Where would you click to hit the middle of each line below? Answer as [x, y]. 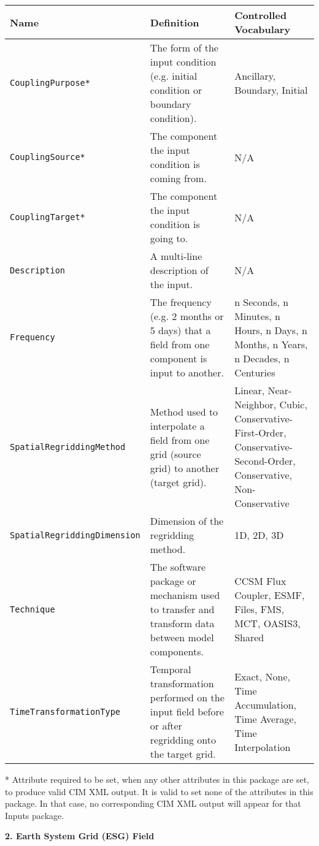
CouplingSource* [48, 157]
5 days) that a [180, 330]
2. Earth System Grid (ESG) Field [80, 836]
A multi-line [176, 256]
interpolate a [177, 425]
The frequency [181, 302]
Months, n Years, [271, 344]
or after [166, 726]
